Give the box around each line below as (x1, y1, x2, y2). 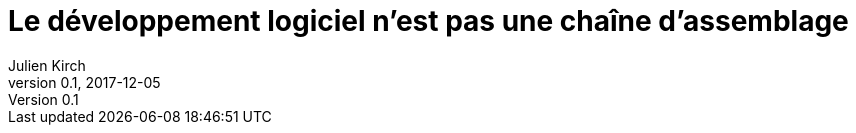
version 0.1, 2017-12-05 (8, 73, 161, 91)
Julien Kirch (8, 56, 86, 74)
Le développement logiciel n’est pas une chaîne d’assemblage (8, 4, 849, 38)
